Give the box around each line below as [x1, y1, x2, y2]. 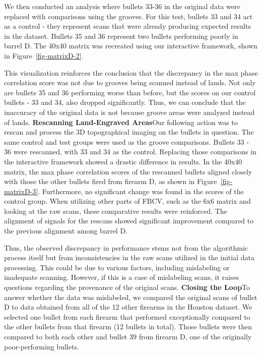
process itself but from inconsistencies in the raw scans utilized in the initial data [4, 252, 254, 263]
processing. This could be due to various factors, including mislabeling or [4, 262, 230, 272]
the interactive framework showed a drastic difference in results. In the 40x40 [4, 156, 242, 166]
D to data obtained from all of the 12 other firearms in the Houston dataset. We [4, 302, 252, 312]
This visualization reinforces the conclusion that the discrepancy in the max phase [4, 67, 258, 78]
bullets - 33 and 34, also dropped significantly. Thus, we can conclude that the [4, 97, 246, 107]
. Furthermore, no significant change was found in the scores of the [38, 186, 244, 196]
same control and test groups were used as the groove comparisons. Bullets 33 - [4, 136, 249, 147]
